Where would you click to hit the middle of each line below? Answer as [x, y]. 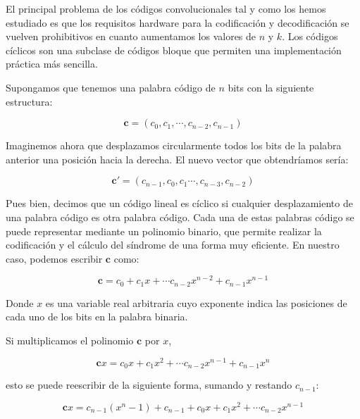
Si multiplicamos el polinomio [70, 340]
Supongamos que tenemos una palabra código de [111, 87]
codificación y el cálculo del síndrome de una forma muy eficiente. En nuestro [173, 245]
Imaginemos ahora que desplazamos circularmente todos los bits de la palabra [174, 145]
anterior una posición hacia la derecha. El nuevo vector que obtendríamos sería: [177, 159]
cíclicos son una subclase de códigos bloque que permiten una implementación [174, 50]
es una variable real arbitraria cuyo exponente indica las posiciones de [196, 302]
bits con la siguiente [271, 87]
